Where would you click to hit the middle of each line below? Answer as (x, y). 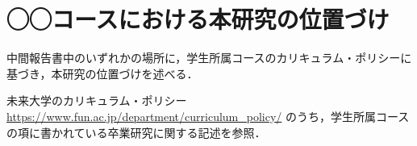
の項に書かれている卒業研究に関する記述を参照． (136, 132)
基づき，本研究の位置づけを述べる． (102, 73)
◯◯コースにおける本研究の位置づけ (198, 19)
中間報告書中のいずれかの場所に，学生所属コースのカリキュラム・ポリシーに (209, 58)
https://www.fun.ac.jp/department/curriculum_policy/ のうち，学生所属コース (208, 116)
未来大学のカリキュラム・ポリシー (97, 100)
